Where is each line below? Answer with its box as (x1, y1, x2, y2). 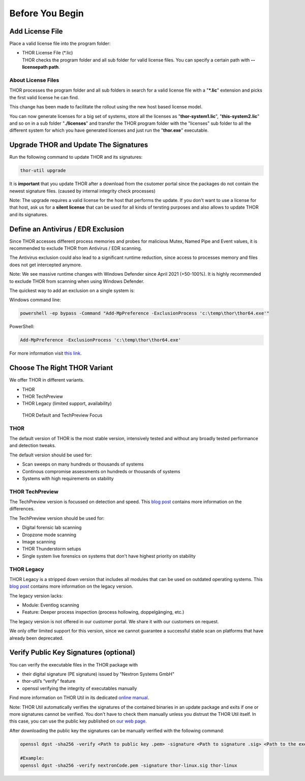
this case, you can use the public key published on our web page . (9, 718, 147, 725)
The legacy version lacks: (9, 593, 63, 599)
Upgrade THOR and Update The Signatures (9, 140, 148, 150)
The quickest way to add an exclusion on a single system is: (9, 287, 135, 294)
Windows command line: (9, 297, 61, 303)
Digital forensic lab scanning (22, 525, 82, 531)
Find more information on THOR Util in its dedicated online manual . (9, 695, 149, 701)
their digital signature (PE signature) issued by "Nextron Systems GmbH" (22, 671, 175, 677)
